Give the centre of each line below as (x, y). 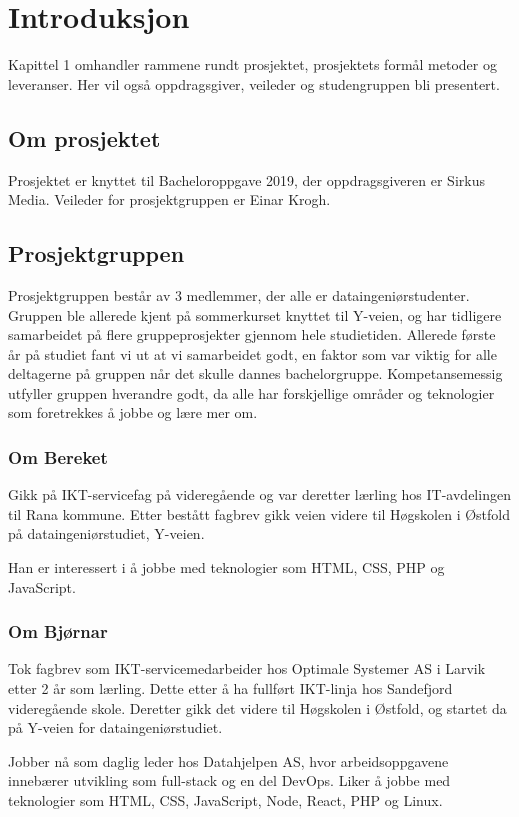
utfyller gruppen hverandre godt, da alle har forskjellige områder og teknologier (251, 392)
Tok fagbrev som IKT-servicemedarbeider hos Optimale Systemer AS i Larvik (247, 668)
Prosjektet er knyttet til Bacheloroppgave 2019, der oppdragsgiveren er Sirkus (246, 179)
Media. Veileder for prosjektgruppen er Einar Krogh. (169, 199)
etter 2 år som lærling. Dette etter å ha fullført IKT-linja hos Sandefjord (230, 688)
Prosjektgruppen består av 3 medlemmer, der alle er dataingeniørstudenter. (239, 294)
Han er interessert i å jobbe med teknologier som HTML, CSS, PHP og (226, 567)
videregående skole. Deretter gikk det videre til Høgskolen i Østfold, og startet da (257, 707)
